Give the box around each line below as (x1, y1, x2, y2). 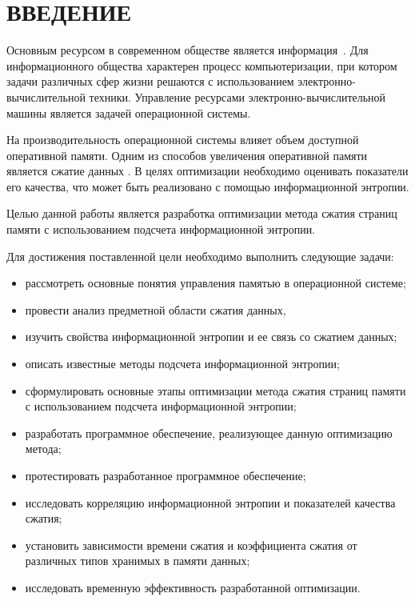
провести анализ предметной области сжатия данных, (25, 301, 286, 318)
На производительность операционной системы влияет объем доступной (6, 131, 359, 148)
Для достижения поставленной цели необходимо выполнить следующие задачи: (6, 247, 394, 264)
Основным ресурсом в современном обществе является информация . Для (6, 42, 369, 58)
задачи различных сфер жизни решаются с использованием (6, 73, 294, 90)
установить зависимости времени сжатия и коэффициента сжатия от (25, 536, 357, 553)
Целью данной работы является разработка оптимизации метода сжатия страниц (6, 205, 397, 222)
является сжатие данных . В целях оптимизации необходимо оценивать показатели (6, 162, 409, 179)
